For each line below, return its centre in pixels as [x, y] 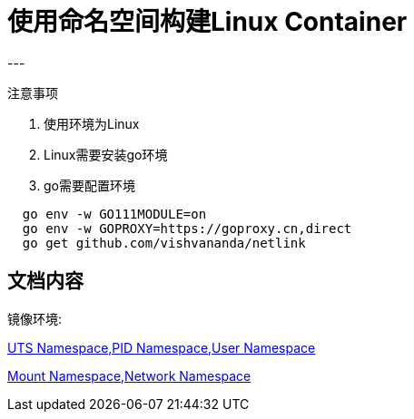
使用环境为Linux [92, 123]
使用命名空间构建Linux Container [207, 22]
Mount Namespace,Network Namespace [129, 375]
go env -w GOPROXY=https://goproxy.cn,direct [187, 228]
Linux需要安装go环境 [106, 154]
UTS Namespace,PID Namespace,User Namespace [162, 347]
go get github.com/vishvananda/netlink [164, 243]
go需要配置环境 [89, 185]
